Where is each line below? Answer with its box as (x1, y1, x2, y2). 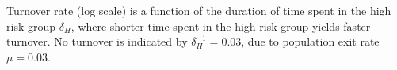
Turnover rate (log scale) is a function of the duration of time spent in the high (6, 2, 391, 18)
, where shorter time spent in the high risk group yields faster (71, 17, 371, 34)
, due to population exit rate (241, 33, 380, 50)
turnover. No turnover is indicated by (6, 33, 188, 50)
